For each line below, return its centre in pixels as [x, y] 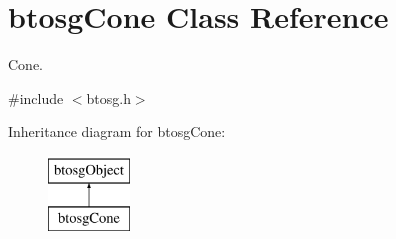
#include [36, 97]
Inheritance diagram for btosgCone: [117, 131]
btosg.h [108, 97]
